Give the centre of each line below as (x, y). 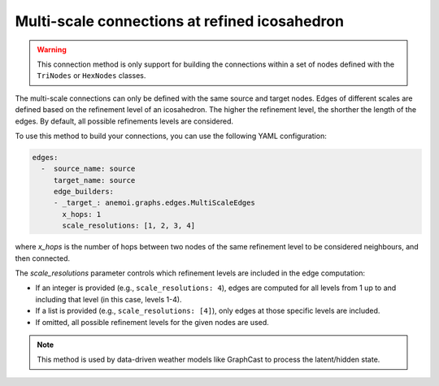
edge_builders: (83, 192)
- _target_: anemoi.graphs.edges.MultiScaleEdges (154, 203)
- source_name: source (88, 169)
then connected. (43, 258)
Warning (52, 50)
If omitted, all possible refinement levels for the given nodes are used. (152, 322)
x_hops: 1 (82, 214)
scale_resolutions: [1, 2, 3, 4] (128, 226)
